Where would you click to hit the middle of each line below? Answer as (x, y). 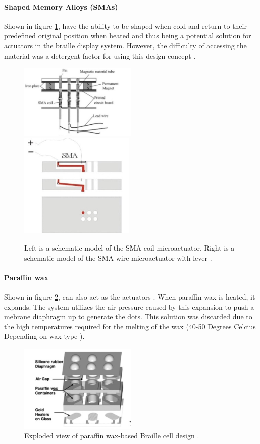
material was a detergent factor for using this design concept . (100, 55)
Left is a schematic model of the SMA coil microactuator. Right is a (129, 248)
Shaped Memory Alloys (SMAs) (61, 6)
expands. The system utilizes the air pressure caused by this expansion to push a (129, 306)
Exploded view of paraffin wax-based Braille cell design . (112, 436)
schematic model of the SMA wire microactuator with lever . (118, 257)
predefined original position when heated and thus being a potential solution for (128, 36)
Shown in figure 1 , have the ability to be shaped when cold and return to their (125, 26)
